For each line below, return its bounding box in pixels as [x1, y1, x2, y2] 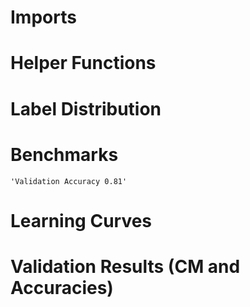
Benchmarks [10, 143, 119, 166]
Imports [10, 6, 77, 29]
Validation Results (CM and [10, 255, 241, 278]
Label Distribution [10, 97, 162, 120]
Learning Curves [10, 209, 153, 232]
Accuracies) [10, 276, 114, 299]
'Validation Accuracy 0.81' [10, 176, 128, 186]
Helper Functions [10, 52, 157, 75]
